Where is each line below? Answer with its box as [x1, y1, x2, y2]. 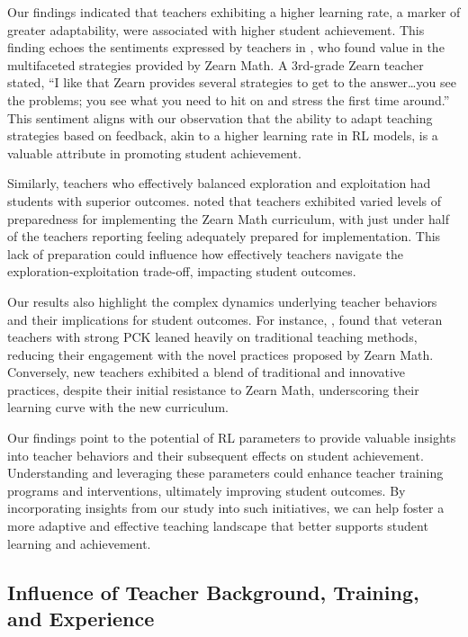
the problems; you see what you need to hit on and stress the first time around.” [7, 90, 450, 109]
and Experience [7, 605, 155, 632]
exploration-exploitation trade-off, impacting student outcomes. [7, 262, 356, 281]
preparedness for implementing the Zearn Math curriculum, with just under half [7, 209, 449, 228]
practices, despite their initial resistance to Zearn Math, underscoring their [7, 380, 419, 399]
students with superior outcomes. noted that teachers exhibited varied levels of [7, 191, 442, 210]
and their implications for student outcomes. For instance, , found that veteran [7, 310, 443, 328]
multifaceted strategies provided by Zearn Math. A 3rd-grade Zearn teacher [7, 55, 424, 74]
